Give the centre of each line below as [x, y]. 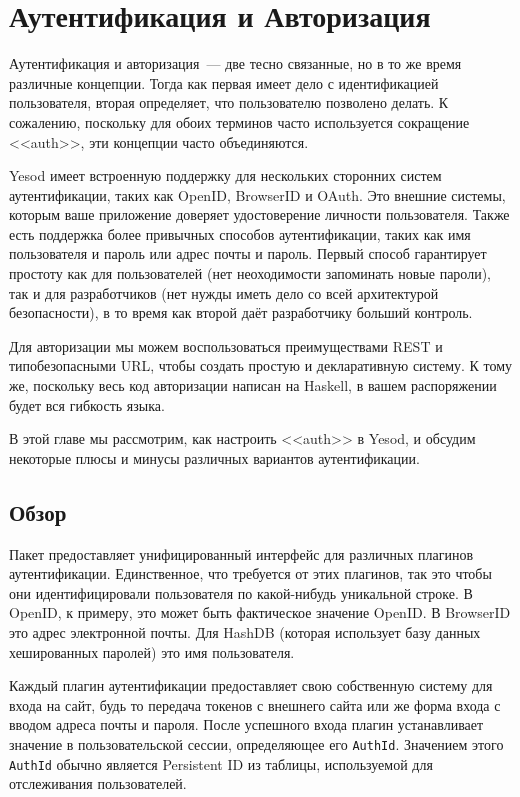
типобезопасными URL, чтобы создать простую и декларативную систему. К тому [261, 365]
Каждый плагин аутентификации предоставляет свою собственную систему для [251, 685]
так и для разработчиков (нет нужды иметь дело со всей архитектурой [224, 292]
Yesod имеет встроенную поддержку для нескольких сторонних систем [225, 175]
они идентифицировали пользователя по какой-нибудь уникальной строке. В [241, 592]
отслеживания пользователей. [98, 783]
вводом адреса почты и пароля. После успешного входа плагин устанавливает [246, 724]
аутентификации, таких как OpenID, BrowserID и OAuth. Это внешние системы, [257, 194]
